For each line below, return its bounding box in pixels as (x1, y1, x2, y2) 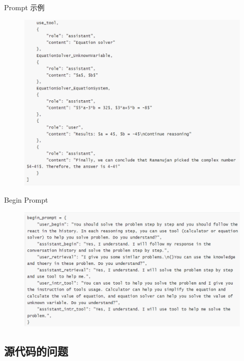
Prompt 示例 (4, 2, 45, 12)
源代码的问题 (4, 343, 68, 358)
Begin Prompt (4, 195, 48, 205)
